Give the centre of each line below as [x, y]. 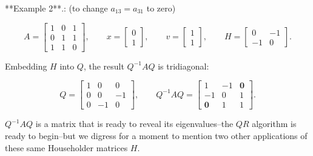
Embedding [26, 66]
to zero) [161, 8]
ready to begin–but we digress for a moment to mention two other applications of [156, 135]
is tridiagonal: [183, 66]
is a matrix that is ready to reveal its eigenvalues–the [134, 124]
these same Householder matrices [66, 147]
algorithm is [274, 124]
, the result [104, 66]
